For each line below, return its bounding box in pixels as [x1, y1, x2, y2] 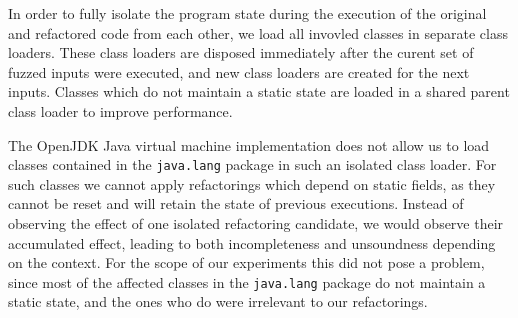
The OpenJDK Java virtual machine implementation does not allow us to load [8, 134, 490, 155]
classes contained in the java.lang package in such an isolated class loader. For [8, 154, 497, 175]
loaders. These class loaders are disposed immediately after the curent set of [8, 42, 474, 63]
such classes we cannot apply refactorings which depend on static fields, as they [8, 173, 496, 194]
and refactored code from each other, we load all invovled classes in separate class [8, 22, 508, 43]
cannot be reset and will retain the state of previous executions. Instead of [8, 193, 464, 214]
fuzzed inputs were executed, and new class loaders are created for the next [8, 61, 470, 82]
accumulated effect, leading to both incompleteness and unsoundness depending [8, 232, 496, 253]
